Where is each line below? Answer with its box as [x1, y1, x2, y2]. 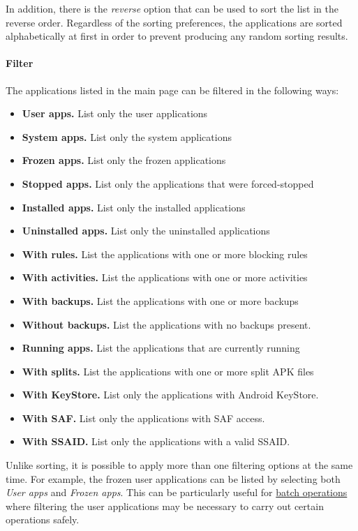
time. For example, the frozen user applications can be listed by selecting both [6, 471, 341, 486]
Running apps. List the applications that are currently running [22, 341, 300, 355]
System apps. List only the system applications [22, 129, 232, 144]
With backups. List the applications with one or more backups [22, 293, 299, 308]
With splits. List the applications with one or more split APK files [22, 364, 314, 378]
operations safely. [6, 512, 80, 527]
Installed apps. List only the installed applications [22, 200, 246, 214]
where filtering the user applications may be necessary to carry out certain [6, 498, 324, 513]
